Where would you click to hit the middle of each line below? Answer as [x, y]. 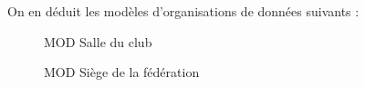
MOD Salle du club [98, 41]
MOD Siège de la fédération [122, 72]
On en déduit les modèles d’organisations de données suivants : [183, 11]
